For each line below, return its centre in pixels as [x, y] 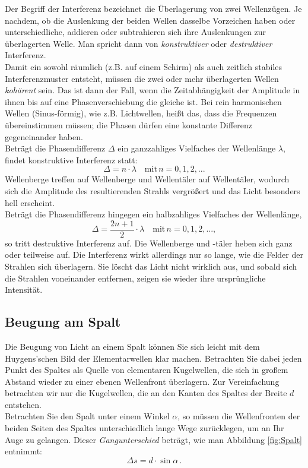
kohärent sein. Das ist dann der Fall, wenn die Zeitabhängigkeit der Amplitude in [153, 90]
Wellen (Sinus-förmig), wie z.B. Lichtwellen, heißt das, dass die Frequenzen [141, 113]
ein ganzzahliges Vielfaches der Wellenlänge [197, 148]
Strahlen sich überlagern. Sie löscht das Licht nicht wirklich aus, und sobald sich [151, 266]
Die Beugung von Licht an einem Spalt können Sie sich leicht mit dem [132, 346]
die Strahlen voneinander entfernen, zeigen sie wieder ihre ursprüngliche [135, 278]
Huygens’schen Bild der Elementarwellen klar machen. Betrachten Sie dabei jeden [153, 358]
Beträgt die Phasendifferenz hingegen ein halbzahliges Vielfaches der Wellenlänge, [153, 214]
